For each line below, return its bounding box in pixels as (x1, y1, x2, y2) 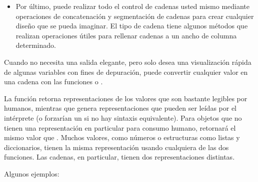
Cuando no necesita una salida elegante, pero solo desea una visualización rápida (4, 56, 251, 67)
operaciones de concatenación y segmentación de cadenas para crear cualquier (15, 10, 254, 21)
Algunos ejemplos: (4, 168, 59, 179)
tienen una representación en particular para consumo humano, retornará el (4, 122, 236, 133)
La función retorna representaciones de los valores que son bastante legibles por (4, 93, 247, 103)
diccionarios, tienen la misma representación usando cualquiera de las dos (4, 142, 229, 152)
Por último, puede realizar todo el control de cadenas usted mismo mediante (15, 1, 250, 11)
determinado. (15, 40, 56, 50)
